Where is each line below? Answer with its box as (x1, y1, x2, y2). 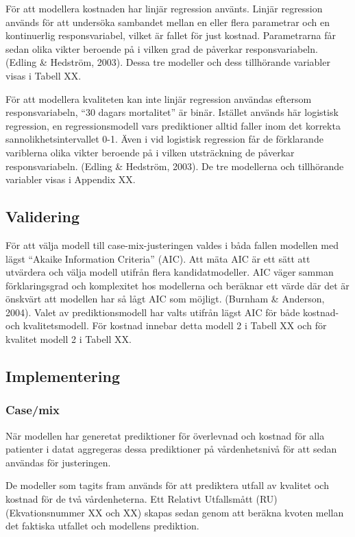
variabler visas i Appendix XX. (5, 172, 136, 187)
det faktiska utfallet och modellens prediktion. (5, 518, 199, 533)
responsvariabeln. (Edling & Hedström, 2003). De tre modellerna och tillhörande (5, 158, 344, 173)
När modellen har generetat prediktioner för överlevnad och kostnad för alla (5, 428, 325, 442)
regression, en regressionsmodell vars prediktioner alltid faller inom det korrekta (5, 118, 341, 132)
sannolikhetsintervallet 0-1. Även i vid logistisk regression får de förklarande (5, 132, 323, 146)
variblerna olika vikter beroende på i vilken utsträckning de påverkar (5, 145, 295, 159)
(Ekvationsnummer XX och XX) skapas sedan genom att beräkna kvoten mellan (5, 505, 344, 519)
